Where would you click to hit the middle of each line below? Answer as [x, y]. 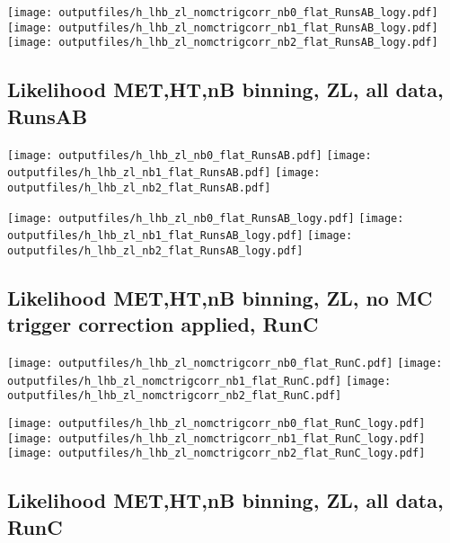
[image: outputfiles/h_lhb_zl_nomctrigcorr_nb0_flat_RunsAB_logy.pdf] [223, 13]
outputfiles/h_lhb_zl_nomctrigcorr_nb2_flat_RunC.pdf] [175, 396]
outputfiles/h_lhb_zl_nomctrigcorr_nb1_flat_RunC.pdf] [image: [199, 381]
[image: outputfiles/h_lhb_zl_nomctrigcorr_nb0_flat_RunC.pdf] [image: [225, 364]
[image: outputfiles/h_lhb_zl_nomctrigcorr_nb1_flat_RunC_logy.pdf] [216, 438]
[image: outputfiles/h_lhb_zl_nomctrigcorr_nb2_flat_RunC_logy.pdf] [216, 454]
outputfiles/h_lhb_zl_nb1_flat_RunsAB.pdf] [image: [164, 173]
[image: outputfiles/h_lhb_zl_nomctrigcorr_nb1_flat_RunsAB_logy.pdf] [223, 27]
